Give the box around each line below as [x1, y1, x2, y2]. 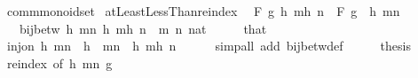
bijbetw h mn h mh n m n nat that [19, 19, 267, 37]
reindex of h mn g [6, 53, 113, 72]
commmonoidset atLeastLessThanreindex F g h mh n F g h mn [6, 2, 400, 19]
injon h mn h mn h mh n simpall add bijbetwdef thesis [6, 36, 411, 55]
